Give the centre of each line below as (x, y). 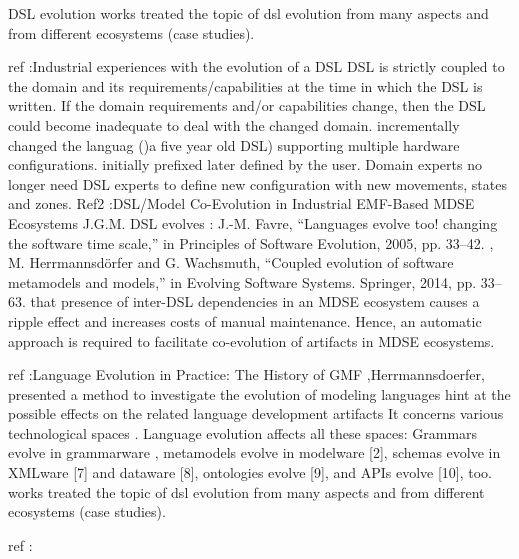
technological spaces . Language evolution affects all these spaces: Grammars (243, 432)
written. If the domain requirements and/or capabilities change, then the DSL (247, 105)
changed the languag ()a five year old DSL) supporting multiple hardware (234, 144)
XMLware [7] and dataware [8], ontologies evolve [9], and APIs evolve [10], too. (250, 472)
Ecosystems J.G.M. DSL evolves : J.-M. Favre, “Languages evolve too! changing (253, 222)
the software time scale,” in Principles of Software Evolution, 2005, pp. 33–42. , (251, 242)
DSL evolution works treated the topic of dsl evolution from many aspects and (248, 13)
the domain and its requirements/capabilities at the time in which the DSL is (245, 85)
